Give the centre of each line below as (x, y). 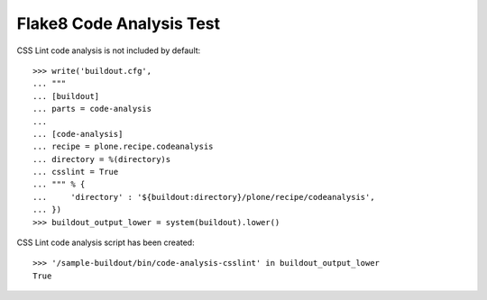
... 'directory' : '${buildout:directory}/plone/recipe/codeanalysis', (204, 197)
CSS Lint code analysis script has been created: (106, 242)
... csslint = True (76, 172)
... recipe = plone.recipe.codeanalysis (123, 147)
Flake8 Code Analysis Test (119, 23)
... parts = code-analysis (92, 109)
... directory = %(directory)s (102, 159)
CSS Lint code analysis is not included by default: (109, 50)
